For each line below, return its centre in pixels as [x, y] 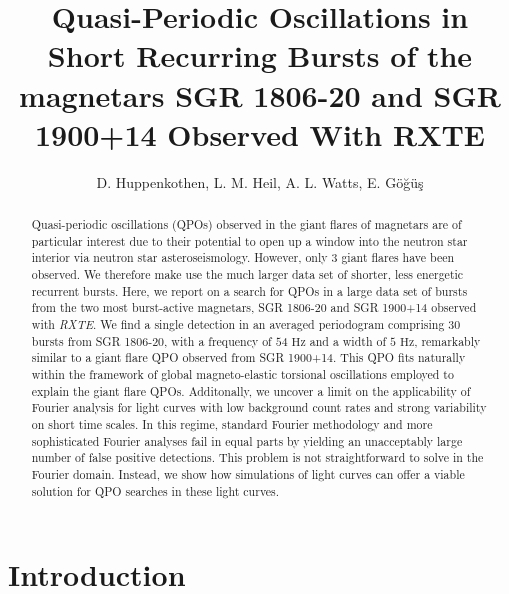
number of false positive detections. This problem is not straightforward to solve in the [257, 457]
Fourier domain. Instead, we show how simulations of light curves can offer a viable [248, 473]
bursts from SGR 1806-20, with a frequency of [151, 340]
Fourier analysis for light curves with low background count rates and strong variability [259, 407]
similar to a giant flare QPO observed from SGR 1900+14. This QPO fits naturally [248, 357]
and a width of [348, 340]
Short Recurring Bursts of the [260, 55]
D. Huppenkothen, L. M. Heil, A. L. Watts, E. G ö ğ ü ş [260, 181]
